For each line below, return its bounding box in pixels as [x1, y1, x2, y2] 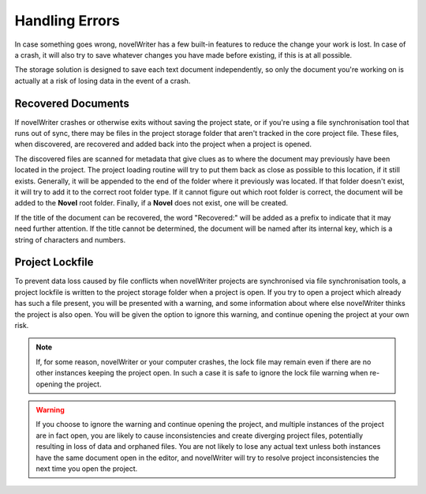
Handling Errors [14, 12, 120, 29]
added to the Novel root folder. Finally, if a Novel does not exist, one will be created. [14, 198, 288, 208]
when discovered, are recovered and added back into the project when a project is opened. [14, 139, 312, 149]
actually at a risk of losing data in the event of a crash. [14, 76, 191, 85]
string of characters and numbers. [14, 235, 126, 244]
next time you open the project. [35, 463, 138, 473]
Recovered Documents [14, 96, 129, 110]
